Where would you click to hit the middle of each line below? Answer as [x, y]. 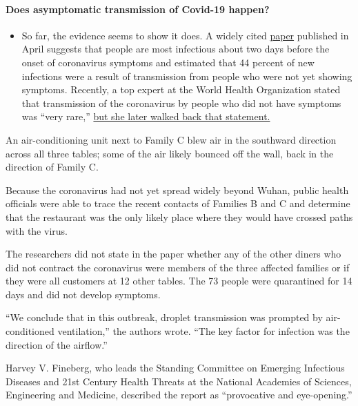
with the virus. [37, 230]
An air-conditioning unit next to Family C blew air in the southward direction [171, 139]
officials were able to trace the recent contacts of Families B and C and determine [178, 203]
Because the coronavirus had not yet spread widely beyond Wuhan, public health [177, 190]
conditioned [30, 331]
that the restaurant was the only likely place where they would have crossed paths [179, 216]
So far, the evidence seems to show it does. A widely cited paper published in [185, 35]
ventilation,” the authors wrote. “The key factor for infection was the [203, 331]
